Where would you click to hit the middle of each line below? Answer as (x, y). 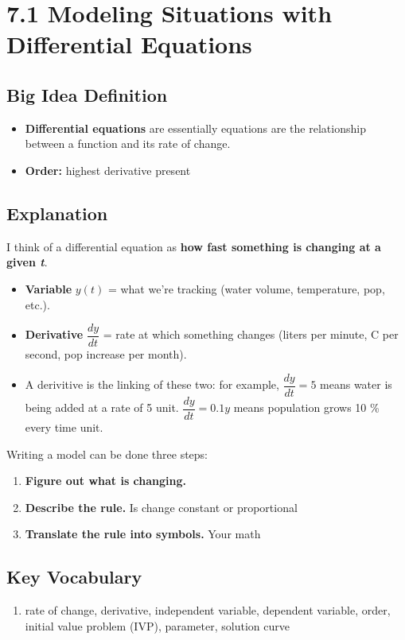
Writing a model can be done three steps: (107, 454)
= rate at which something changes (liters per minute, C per (251, 334)
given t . (27, 262)
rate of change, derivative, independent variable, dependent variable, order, (208, 610)
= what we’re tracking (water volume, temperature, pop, (246, 288)
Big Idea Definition (87, 94)
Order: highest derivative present (108, 170)
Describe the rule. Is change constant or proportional (161, 507)
